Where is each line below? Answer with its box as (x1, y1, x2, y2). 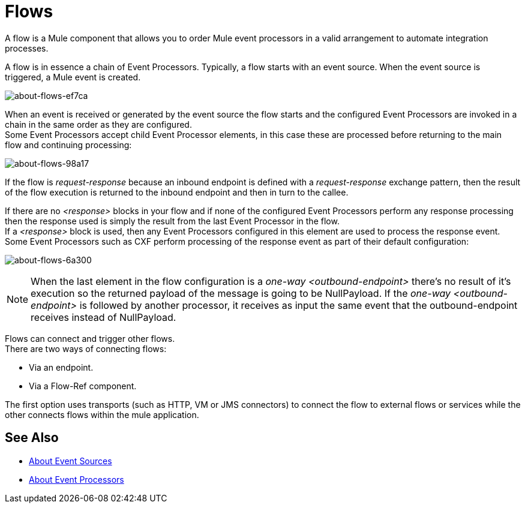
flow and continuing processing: (5, 139, 132, 150)
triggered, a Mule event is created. (5, 71, 141, 82)
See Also (5, 430, 59, 446)
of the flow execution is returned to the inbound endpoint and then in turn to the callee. (5, 187, 349, 197)
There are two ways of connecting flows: (5, 343, 167, 354)
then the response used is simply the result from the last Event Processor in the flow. (5, 215, 340, 226)
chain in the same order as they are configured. (5, 119, 192, 130)
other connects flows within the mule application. (5, 409, 199, 420)
